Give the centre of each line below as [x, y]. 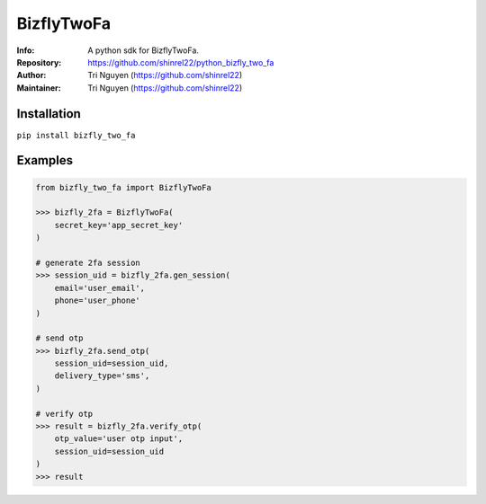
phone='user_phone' [98, 301]
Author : [31, 75]
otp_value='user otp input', [119, 439]
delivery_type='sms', [102, 376]
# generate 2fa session [88, 262]
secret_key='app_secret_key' [119, 225]
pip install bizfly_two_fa [76, 135]
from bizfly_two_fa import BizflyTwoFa [123, 187]
